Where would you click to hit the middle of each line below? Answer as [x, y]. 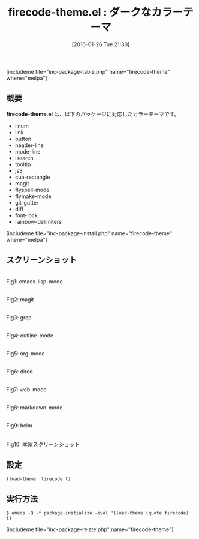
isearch [24, 158]
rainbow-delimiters [38, 221]
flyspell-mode [32, 190]
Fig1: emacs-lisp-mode [34, 281]
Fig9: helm [19, 425]
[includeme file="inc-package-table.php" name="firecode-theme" [88, 71]
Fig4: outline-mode [30, 335]
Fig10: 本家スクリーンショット [43, 444]
